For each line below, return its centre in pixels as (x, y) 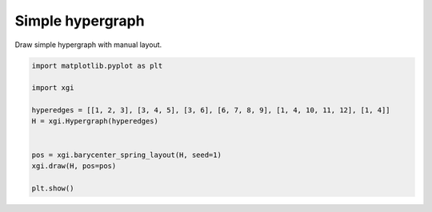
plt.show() (53, 188)
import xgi (53, 88)
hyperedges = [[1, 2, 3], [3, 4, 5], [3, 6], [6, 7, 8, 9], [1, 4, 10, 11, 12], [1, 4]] (211, 110)
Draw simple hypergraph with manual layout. (88, 45)
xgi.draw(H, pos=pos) (74, 166)
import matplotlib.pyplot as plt (97, 65)
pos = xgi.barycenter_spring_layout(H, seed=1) (126, 155)
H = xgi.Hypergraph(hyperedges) (95, 121)
